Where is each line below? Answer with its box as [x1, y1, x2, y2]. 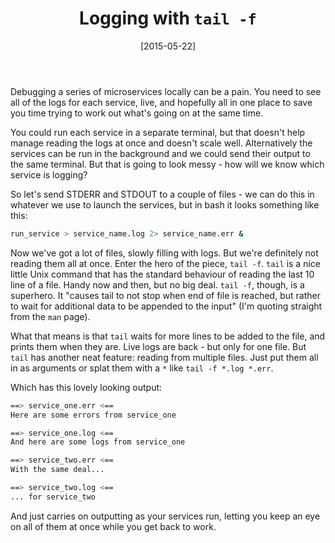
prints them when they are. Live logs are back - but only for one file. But [10, 340, 307, 352]
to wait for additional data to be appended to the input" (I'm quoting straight [10, 300, 323, 312]
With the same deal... [10, 465, 105, 475]
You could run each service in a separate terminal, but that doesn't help [10, 126, 306, 138]
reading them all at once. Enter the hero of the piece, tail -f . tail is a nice [10, 257, 321, 269]
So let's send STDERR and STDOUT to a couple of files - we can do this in [10, 188, 315, 200]
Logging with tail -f [79, 7, 257, 30]
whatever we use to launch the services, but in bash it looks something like [10, 198, 320, 211]
